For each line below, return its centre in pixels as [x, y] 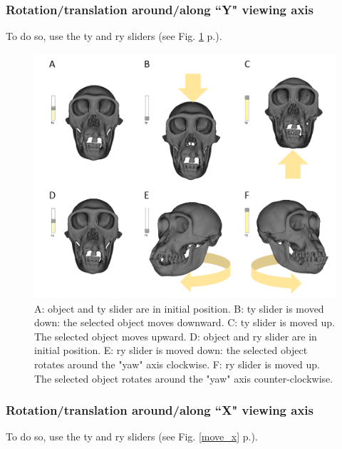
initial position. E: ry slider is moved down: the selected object [171, 350]
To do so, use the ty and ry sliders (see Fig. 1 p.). [114, 36]
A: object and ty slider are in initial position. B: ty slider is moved [179, 308]
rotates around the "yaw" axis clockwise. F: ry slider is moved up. [177, 364]
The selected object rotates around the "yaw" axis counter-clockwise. [184, 378]
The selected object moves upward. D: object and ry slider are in [176, 336]
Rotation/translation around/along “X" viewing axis [160, 410]
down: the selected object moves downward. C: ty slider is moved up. [185, 322]
